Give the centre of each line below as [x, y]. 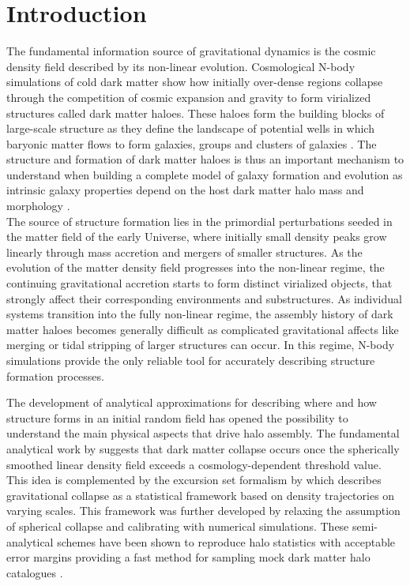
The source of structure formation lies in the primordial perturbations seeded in [199, 221]
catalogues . [35, 572]
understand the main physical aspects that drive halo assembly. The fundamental [203, 433]
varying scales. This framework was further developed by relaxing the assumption [203, 511]
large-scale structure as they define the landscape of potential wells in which [190, 128]
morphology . [38, 206]
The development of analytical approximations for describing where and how [192, 402]
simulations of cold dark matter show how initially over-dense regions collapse [195, 82]
